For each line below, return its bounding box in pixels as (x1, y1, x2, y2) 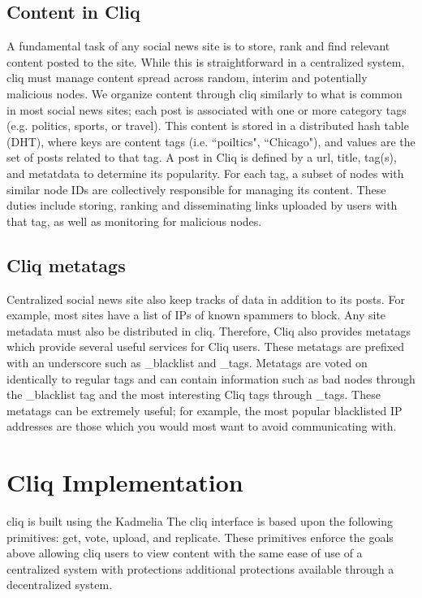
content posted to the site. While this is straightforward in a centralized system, (6, 53, 405, 70)
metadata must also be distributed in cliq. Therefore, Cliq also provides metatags (6, 322, 411, 339)
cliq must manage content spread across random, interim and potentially (6, 69, 368, 86)
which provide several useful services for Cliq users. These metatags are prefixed (6, 338, 405, 355)
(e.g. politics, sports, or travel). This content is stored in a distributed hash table (6, 117, 409, 134)
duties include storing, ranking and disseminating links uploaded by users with (6, 197, 398, 214)
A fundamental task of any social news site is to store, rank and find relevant (6, 37, 390, 54)
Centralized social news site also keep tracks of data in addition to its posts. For (6, 290, 405, 307)
